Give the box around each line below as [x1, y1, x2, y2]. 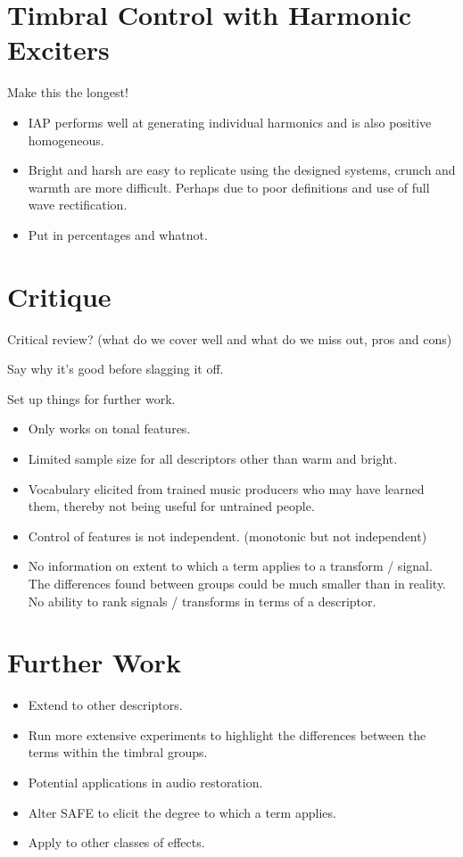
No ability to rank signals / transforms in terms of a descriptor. [28, 591, 376, 610]
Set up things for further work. [7, 389, 176, 408]
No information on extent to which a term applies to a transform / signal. [28, 556, 433, 575]
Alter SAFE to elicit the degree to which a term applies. [28, 803, 336, 821]
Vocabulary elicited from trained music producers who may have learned [28, 479, 425, 498]
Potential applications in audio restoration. [28, 773, 263, 792]
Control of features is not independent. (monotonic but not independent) [28, 526, 427, 545]
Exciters [7, 31, 110, 68]
